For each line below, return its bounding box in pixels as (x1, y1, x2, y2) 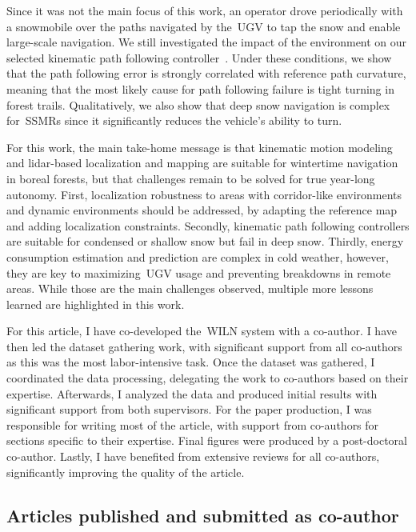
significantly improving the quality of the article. (6, 463, 245, 480)
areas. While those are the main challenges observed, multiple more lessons (6, 280, 374, 297)
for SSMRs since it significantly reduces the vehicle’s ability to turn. (6, 112, 342, 129)
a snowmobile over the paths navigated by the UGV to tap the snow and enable (6, 18, 401, 34)
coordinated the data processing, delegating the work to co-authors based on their (6, 370, 409, 386)
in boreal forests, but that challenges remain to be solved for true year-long (6, 170, 375, 186)
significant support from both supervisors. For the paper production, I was (6, 401, 372, 418)
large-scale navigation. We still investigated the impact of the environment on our (6, 34, 407, 50)
